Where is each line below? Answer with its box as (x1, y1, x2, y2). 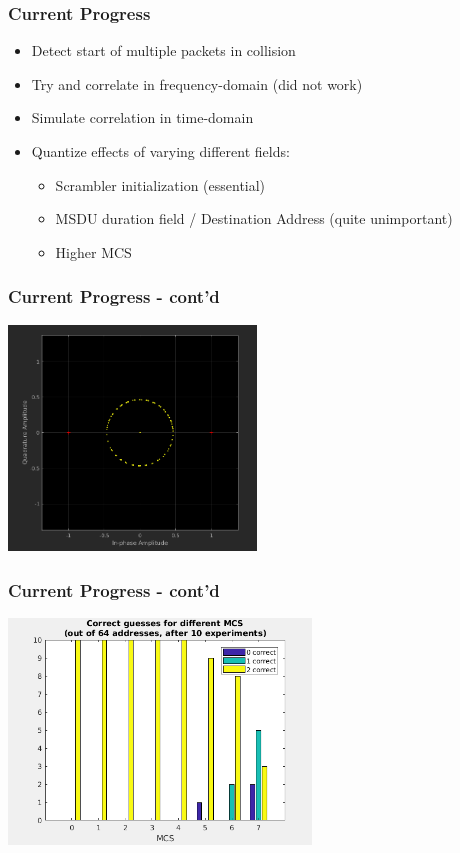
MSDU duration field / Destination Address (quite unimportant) (55, 208, 453, 229)
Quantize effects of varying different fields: (31, 141, 290, 161)
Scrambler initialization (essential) (55, 174, 266, 195)
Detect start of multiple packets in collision (31, 40, 296, 61)
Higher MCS (55, 241, 132, 262)
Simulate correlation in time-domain (31, 107, 254, 128)
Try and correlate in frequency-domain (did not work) (31, 73, 363, 94)
